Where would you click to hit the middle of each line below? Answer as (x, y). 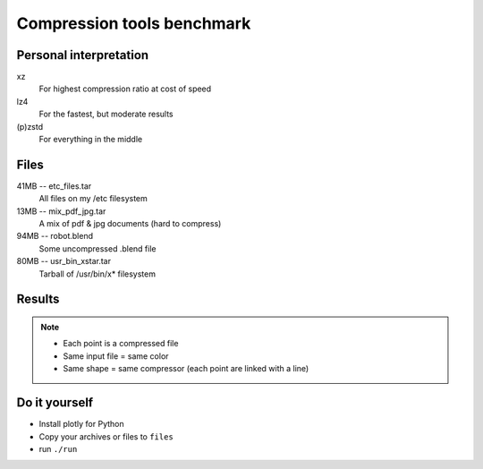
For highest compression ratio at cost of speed (125, 89)
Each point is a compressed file (121, 344)
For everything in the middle (91, 140)
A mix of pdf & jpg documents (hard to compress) (130, 224)
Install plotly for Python (81, 424)
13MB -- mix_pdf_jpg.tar (61, 211)
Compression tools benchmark (134, 23)
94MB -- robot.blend (55, 236)
